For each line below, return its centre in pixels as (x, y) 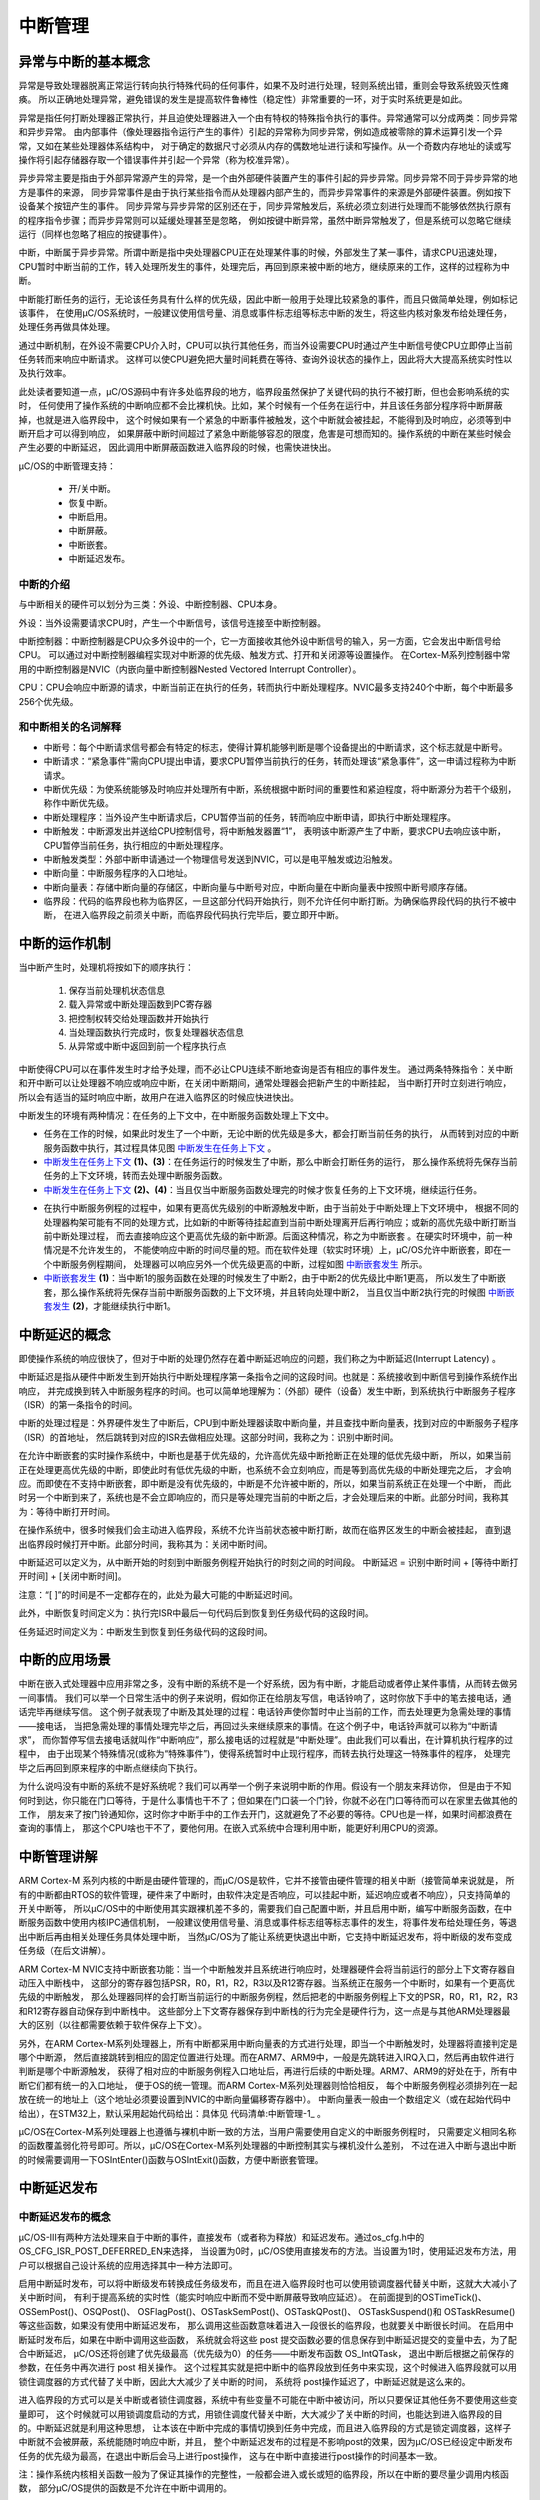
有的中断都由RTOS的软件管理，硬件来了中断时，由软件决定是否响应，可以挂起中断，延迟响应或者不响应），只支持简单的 (264, 1894)
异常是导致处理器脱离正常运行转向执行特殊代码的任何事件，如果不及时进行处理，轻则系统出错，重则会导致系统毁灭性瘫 (263, 86)
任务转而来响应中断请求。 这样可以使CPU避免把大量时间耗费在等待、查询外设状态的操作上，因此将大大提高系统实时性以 (265, 359)
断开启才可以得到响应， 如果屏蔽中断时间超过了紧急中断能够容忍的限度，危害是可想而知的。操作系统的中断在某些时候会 (265, 434)
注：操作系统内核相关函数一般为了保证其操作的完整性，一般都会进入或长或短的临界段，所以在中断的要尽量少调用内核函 (263, 2474)
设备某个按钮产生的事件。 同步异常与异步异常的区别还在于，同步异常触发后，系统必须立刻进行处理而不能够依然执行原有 (265, 206)
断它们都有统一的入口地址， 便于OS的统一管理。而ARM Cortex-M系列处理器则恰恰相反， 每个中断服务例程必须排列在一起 (268, 2085)
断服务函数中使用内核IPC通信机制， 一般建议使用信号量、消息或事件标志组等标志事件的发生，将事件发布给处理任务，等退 (267, 1922)
